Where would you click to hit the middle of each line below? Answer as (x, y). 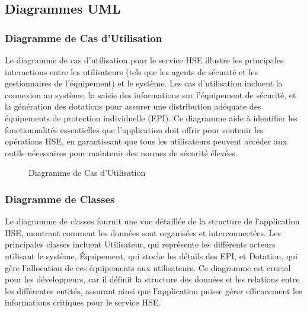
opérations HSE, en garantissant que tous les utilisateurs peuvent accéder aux (146, 141)
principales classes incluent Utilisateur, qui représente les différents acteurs (140, 244)
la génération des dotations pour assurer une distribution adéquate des (133, 106)
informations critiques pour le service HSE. (83, 302)
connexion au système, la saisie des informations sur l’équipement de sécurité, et (151, 94)
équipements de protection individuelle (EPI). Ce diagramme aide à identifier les (151, 118)
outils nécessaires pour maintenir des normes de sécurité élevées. (121, 152)
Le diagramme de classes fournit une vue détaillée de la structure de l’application (152, 221)
